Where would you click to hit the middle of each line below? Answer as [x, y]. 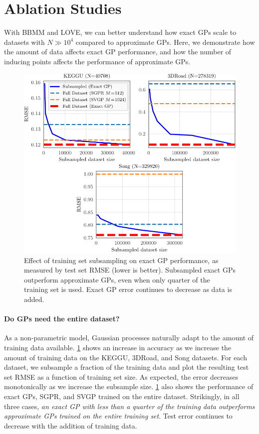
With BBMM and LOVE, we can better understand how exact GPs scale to [120, 32]
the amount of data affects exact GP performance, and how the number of [118, 52]
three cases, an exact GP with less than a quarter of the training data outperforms [129, 406]
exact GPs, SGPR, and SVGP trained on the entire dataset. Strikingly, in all [122, 396]
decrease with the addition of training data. [71, 425]
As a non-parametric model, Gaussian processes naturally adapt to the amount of [129, 338]
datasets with [24, 42]
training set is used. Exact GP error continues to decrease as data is [128, 289]
